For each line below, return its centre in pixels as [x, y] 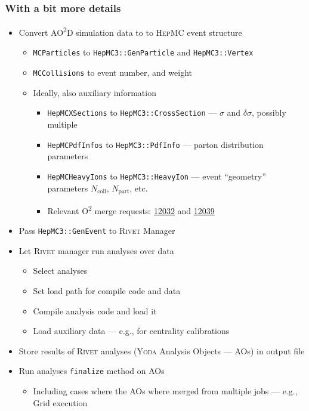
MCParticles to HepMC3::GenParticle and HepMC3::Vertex [143, 52]
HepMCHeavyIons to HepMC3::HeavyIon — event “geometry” [157, 176]
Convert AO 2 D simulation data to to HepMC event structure [130, 31]
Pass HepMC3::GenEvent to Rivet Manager [97, 231]
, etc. [139, 188]
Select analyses [60, 271]
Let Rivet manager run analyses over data [96, 250]
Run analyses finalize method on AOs [92, 371]
